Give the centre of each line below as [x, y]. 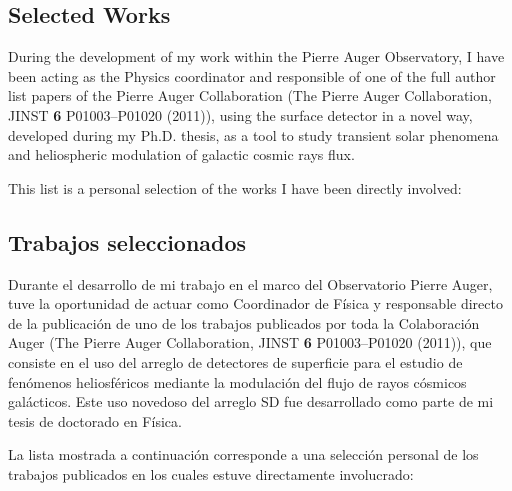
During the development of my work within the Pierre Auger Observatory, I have [256, 56]
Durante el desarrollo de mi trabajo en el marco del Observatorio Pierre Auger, [250, 283]
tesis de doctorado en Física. [95, 420]
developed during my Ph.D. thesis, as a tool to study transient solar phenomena [253, 134]
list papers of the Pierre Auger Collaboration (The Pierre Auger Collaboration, [250, 95]
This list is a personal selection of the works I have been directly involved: [235, 187]
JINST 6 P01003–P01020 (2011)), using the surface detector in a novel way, [240, 114]
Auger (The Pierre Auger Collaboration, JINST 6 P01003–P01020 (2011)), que [250, 342]
